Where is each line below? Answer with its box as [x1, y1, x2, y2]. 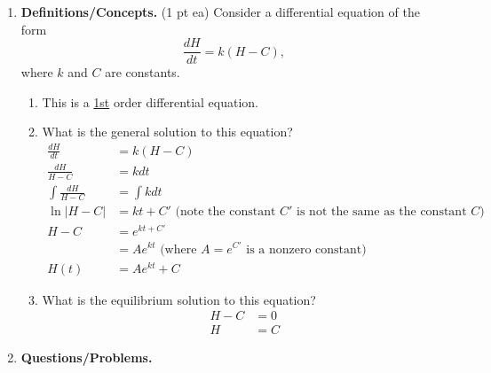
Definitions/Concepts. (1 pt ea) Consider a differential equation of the [20, 3, 420, 20]
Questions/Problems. [20, 348, 153, 367]
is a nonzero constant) [246, 243, 367, 256]
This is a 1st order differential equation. [42, 92, 259, 111]
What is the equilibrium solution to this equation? [42, 290, 316, 308]
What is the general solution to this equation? [42, 122, 293, 141]
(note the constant [175, 206, 276, 219]
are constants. [105, 63, 180, 82]
